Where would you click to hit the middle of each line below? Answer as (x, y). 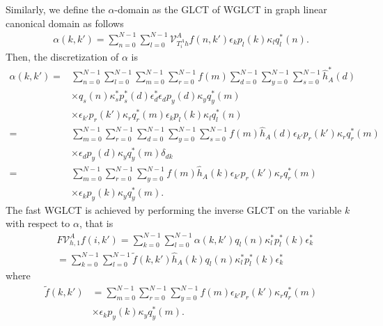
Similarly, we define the (55, 9)
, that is (96, 223)
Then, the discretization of (62, 57)
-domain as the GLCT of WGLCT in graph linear (221, 9)
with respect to (38, 223)
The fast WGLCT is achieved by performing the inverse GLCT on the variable (174, 209)
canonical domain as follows (65, 23)
